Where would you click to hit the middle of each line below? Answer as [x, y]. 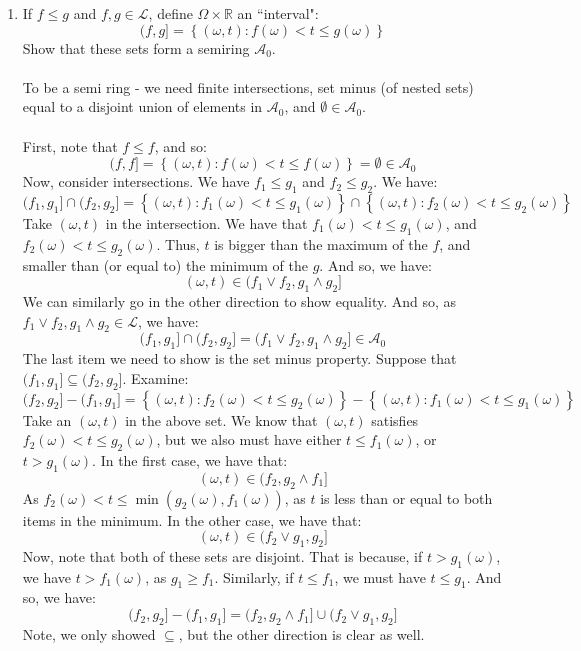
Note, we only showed [89, 633]
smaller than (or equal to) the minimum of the [165, 264]
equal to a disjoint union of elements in [142, 106]
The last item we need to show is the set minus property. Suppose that [239, 358]
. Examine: [155, 377]
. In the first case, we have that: [190, 459]
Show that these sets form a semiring [136, 47]
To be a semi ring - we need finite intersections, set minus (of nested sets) [248, 86]
